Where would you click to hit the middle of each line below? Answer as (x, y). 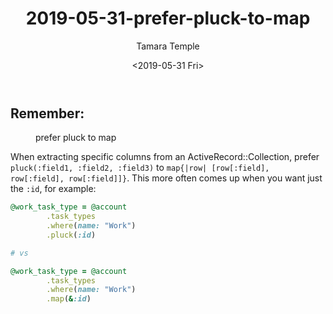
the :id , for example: (53, 189)
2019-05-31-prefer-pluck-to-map (168, 18)
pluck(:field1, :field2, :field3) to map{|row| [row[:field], (140, 168)
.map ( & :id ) (69, 299)
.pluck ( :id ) (71, 235)
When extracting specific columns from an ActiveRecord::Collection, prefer (165, 157)
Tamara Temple (168, 46)
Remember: (47, 113)
